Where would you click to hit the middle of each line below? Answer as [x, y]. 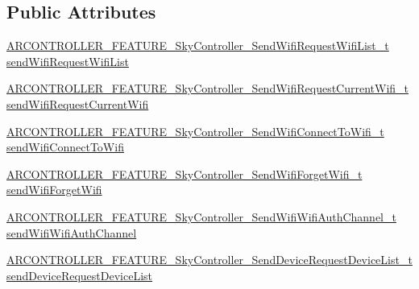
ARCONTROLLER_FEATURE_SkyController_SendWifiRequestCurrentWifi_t [208, 88]
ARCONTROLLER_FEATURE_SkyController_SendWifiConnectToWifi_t [195, 131]
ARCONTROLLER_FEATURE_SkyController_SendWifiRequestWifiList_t [198, 45]
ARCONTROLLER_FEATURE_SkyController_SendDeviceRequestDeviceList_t [209, 260]
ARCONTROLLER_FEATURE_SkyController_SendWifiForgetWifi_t [185, 173]
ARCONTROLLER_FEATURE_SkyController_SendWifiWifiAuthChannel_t [201, 216]
